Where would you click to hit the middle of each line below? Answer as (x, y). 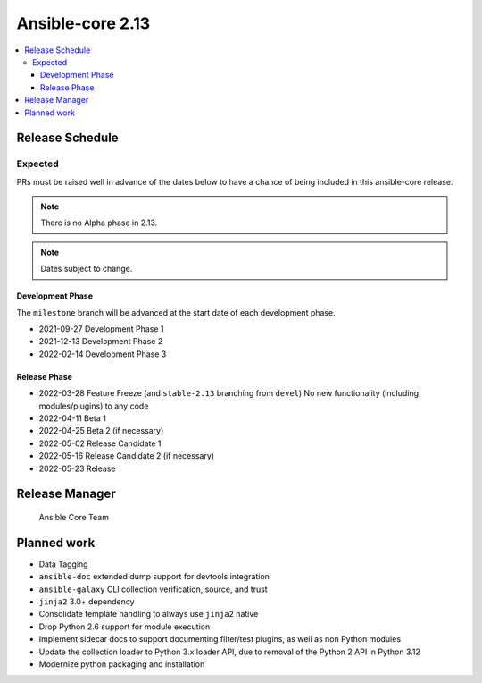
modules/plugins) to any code (94, 406)
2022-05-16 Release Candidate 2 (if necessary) (126, 456)
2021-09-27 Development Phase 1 (101, 329)
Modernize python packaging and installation (122, 664)
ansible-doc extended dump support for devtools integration (154, 577)
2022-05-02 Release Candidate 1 (100, 443)
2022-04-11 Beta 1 (72, 418)
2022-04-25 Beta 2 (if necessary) (101, 431)
